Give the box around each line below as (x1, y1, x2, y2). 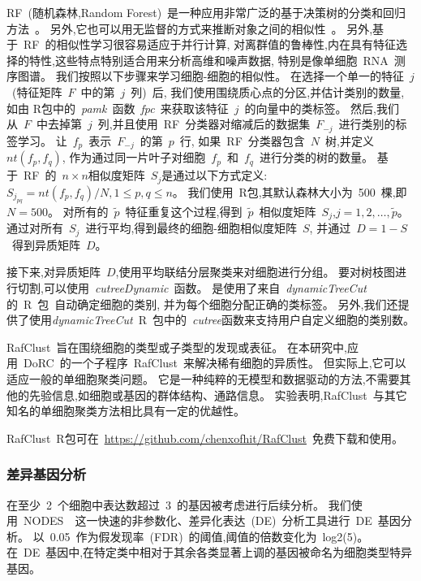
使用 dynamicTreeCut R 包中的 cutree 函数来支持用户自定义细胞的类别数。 (28, 311, 415, 328)
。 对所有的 (47, 202, 109, 219)
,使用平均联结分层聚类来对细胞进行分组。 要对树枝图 (115, 263, 396, 280)
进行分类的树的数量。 (259, 149, 373, 166)
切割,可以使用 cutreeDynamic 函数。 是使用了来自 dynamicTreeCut (17, 280, 367, 297)
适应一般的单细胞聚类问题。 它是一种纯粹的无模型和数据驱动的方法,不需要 (6, 370, 400, 387)
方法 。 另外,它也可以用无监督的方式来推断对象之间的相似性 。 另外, (6, 20, 373, 37)
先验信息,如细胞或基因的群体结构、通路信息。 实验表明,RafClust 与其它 (28, 386, 407, 403)
